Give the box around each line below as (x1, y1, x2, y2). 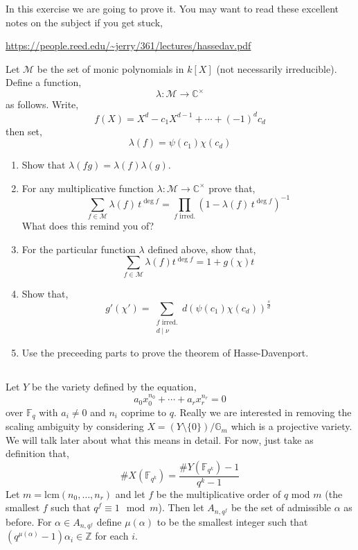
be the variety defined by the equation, (31, 379, 197, 394)
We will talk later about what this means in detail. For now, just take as (6, 432, 314, 447)
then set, (6, 123, 42, 138)
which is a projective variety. (231, 419, 352, 433)
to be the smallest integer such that (156, 514, 308, 528)
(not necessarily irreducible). (216, 61, 337, 76)
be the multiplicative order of (156, 486, 281, 501)
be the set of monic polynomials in (37, 61, 184, 76)
